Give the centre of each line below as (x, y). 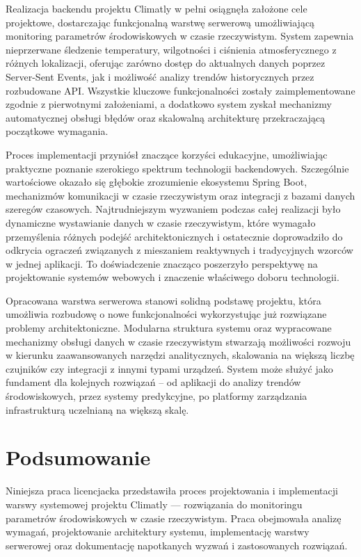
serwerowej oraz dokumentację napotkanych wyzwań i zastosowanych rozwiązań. (177, 545)
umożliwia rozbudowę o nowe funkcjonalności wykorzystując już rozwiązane (166, 314)
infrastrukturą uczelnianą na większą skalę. (97, 409)
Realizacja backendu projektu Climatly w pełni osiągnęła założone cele (157, 8)
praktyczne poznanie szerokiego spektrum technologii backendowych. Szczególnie (177, 168)
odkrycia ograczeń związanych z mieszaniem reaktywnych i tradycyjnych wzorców (179, 250)
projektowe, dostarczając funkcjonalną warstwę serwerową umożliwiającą (160, 22)
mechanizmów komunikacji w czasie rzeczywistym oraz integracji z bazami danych (180, 195)
